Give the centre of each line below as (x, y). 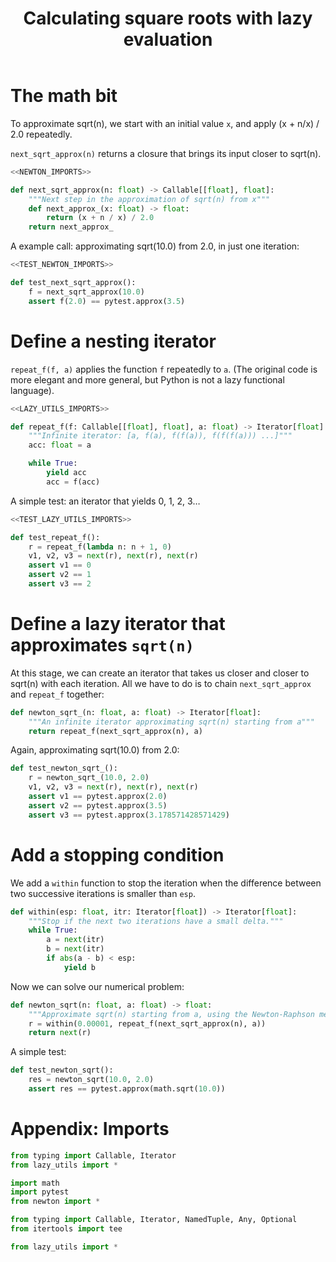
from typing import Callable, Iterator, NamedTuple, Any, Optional (154, 1220)
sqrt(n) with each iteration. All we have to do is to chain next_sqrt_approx (161, 683)
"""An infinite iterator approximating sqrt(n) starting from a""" (171, 722)
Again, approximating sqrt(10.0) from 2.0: (95, 750)
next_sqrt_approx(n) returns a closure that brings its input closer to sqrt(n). (166, 153)
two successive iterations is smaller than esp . (103, 893)
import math (35, 1183)
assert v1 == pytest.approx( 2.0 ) (98, 797)
